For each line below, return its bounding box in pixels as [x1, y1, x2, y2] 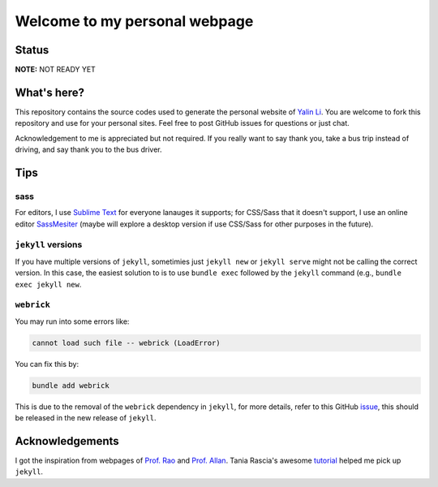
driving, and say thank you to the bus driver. [15, 144, 162, 154]
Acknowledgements [15, 434, 119, 448]
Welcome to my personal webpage [15, 12, 254, 30]
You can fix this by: [15, 359, 79, 368]
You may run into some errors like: [15, 317, 130, 326]
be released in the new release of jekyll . [15, 413, 157, 423]
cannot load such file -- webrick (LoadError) [32, 338, 221, 347]
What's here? [15, 85, 85, 99]
